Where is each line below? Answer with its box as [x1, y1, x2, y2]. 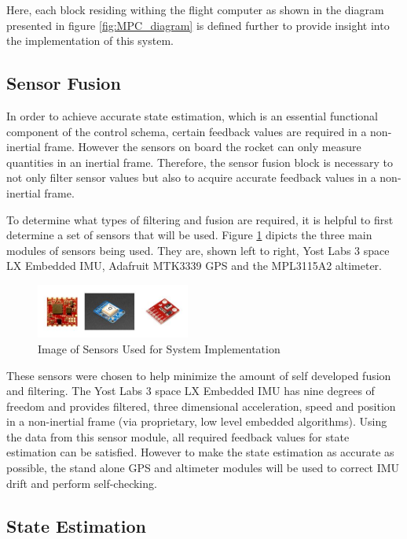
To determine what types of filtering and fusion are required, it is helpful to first [6, 211, 394, 227]
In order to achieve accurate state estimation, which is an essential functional [6, 107, 378, 124]
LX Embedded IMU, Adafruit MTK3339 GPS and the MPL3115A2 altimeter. [6, 257, 382, 274]
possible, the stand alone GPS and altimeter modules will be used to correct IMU [6, 460, 400, 476]
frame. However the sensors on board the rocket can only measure [44, 138, 361, 155]
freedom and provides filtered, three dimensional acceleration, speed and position [6, 397, 396, 414]
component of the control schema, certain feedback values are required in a [6, 123, 367, 139]
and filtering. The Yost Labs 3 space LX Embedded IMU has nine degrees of [6, 382, 375, 399]
